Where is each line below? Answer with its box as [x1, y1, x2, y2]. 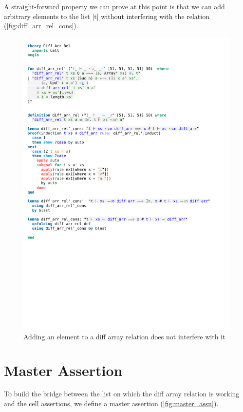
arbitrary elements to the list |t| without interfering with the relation [4, 11, 209, 21]
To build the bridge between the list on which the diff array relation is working [4, 389, 240, 399]
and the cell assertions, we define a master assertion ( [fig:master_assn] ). [4, 398, 219, 408]
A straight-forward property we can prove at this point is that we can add [4, 1, 225, 11]
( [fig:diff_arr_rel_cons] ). [4, 20, 78, 31]
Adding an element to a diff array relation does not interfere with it [23, 332, 225, 342]
